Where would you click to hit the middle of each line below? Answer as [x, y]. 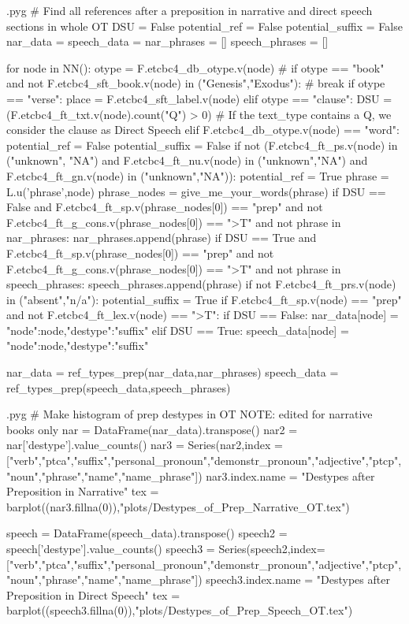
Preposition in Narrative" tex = [83, 491]
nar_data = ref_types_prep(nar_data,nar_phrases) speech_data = [173, 372]
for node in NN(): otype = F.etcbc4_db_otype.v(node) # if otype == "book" [195, 67]
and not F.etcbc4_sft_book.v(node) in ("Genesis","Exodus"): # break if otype [196, 83]
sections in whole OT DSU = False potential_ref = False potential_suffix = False [204, 26]
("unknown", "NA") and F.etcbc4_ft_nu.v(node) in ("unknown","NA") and [187, 160]
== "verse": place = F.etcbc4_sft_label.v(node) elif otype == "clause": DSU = [199, 98]
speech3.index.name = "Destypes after [298, 579]
